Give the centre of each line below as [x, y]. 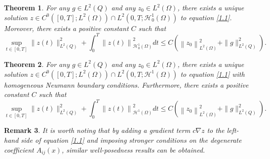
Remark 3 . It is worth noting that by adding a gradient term [97, 130]
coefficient [19, 149]
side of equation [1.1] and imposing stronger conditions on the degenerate [131, 140]
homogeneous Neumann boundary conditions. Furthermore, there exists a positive [126, 84]
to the [216, 130]
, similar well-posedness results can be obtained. [133, 149]
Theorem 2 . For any [37, 64]
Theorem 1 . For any [37, 7]
